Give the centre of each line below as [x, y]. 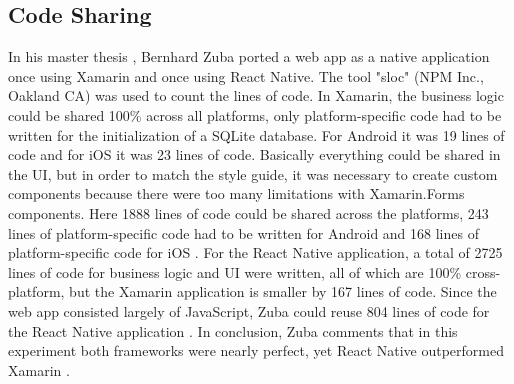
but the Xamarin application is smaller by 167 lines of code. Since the [283, 291]
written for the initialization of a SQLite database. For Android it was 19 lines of [256, 134]
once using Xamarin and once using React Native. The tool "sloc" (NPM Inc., [246, 75]
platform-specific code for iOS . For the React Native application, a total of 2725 [255, 252]
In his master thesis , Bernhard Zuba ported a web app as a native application [249, 56]
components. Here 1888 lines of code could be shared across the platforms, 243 [248, 212]
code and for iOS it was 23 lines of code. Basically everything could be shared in [254, 154]
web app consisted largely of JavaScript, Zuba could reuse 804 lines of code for [249, 310]
